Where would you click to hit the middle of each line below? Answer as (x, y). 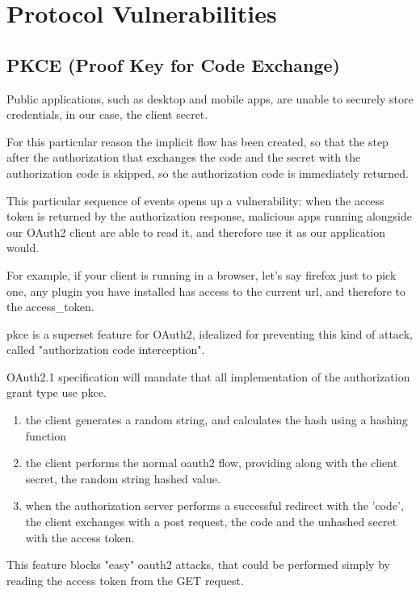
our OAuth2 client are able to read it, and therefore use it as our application (196, 232)
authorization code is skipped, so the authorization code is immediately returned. (208, 173)
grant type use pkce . (57, 392)
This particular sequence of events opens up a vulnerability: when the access (195, 200)
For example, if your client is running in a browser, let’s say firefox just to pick (202, 274)
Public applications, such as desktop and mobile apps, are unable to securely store (210, 98)
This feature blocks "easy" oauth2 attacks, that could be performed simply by (198, 565)
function (46, 435)
